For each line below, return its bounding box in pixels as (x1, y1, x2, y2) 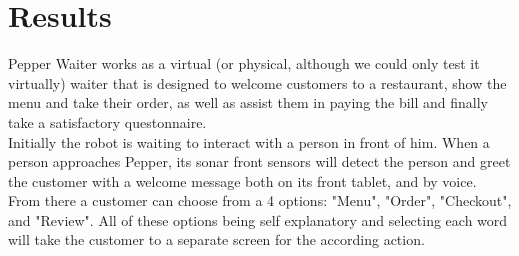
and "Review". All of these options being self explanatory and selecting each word (8, 209, 508, 230)
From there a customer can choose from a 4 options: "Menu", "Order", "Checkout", (8, 190, 512, 211)
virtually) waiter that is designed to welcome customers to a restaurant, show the (8, 72, 507, 93)
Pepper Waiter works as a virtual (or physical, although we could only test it (8, 53, 480, 74)
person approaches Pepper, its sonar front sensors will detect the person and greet (8, 151, 511, 172)
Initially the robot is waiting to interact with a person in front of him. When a (8, 131, 490, 152)
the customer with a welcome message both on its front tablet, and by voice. (8, 170, 477, 191)
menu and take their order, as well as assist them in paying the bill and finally (8, 92, 489, 113)
